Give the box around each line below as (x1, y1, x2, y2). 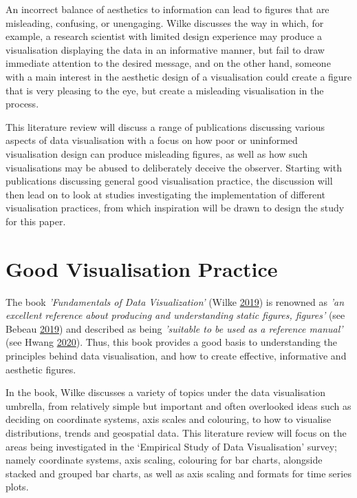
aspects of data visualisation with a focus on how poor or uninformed (6, 133, 298, 147)
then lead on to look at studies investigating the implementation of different (6, 187, 325, 201)
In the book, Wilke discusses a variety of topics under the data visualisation (6, 385, 325, 400)
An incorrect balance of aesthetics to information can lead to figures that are (6, 2, 329, 16)
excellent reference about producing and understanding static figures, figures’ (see (6, 308, 345, 322)
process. (6, 96, 39, 111)
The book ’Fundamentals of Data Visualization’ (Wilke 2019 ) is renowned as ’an (6, 294, 345, 309)
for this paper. (6, 214, 66, 228)
